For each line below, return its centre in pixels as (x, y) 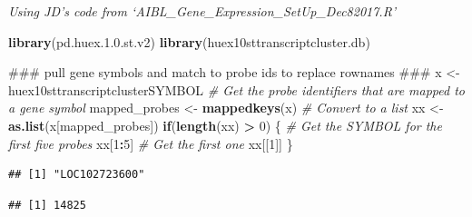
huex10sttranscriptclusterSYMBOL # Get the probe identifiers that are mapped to (237, 89)
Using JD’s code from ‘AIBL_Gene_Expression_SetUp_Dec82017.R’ (202, 11)
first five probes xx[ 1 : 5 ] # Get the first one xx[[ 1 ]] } (151, 143)
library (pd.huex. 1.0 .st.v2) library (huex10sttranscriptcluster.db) (189, 41)
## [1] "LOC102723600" (77, 175)
